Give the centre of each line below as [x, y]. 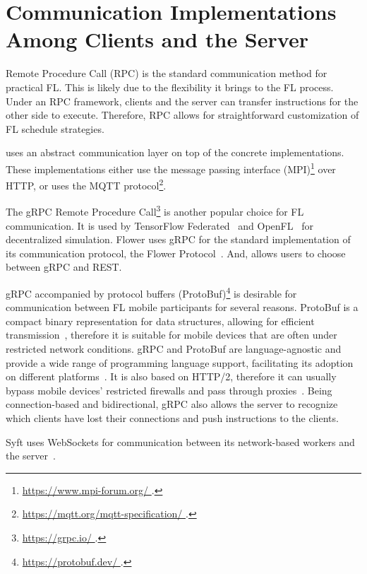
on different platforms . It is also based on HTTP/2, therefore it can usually [171, 376]
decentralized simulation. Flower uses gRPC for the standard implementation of [178, 239]
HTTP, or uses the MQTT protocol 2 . [86, 184]
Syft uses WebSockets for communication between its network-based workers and [180, 441]
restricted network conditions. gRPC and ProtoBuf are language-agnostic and [174, 349]
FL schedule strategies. [55, 128]
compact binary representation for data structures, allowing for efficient [160, 321]
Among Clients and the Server [157, 39]
